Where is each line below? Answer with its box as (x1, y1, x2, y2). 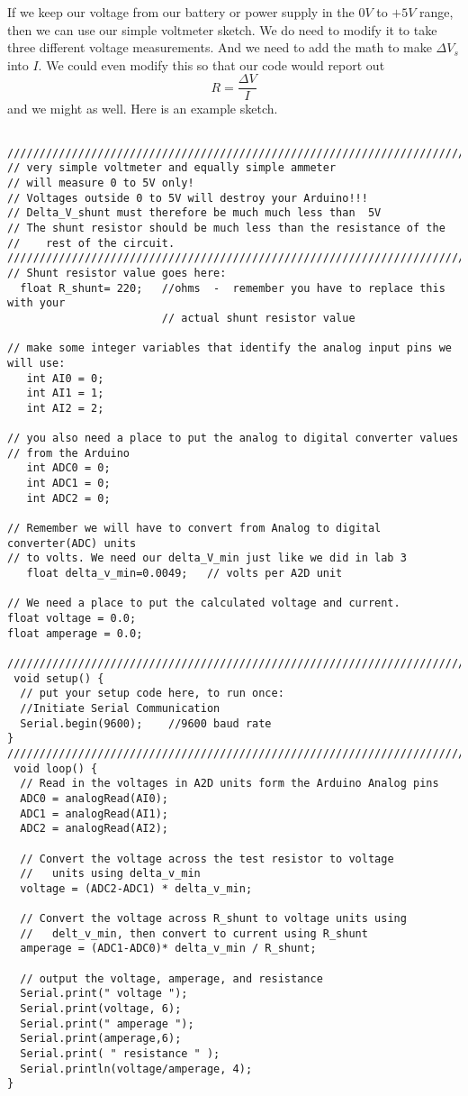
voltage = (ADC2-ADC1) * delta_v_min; (20, 881, 253, 895)
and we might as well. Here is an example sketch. (7, 99, 278, 118)
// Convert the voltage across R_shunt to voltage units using (20, 912, 407, 926)
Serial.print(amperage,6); (20, 1032, 182, 1046)
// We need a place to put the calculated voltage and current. (7, 597, 400, 610)
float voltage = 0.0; (7, 612, 137, 626)
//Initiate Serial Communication (20, 701, 220, 715)
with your (7, 297, 66, 310)
